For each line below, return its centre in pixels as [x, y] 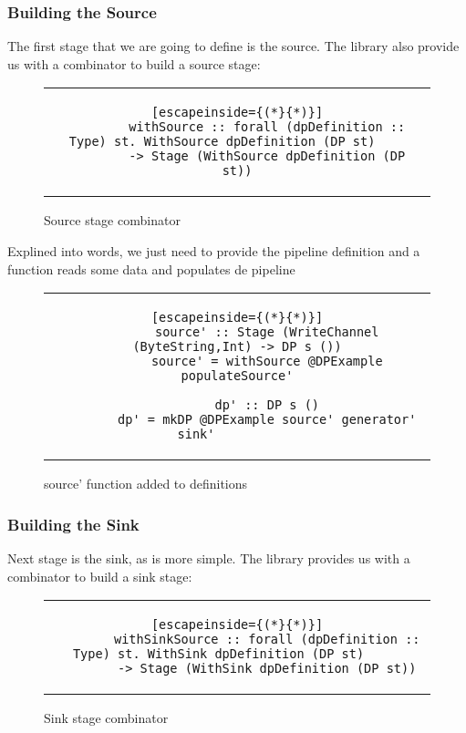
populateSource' [237, 376]
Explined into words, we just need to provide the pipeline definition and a [214, 251]
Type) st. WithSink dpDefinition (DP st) [218, 654]
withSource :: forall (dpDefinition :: [267, 127]
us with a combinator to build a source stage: [134, 63]
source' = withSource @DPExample [267, 361]
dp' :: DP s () [267, 405]
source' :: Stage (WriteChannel [267, 332]
